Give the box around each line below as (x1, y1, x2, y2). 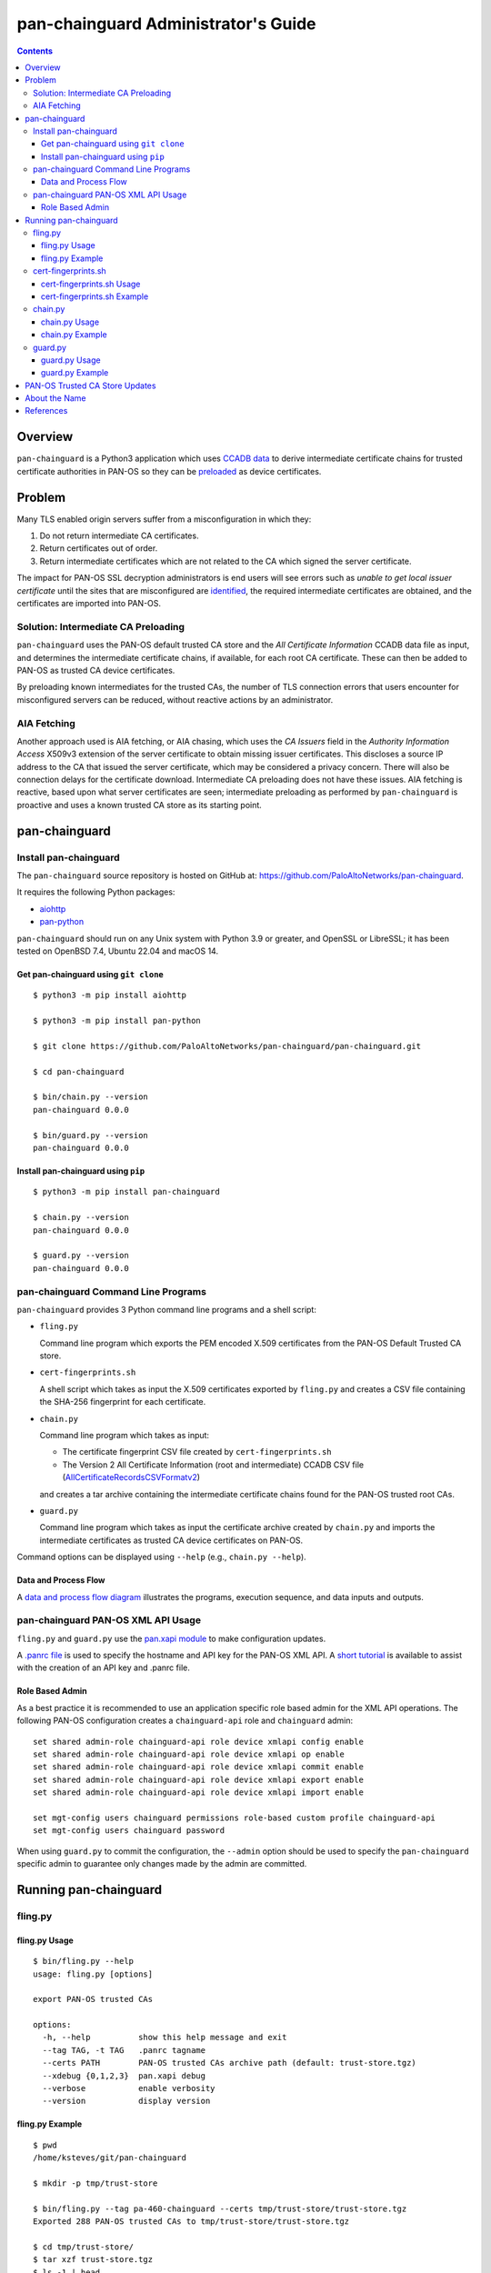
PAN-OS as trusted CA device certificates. (16, 665, 175, 676)
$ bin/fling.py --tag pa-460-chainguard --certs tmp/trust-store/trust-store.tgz (33, 2203, 407, 2214)
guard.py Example (41, 367, 109, 378)
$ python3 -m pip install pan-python (33, 1016, 202, 1026)
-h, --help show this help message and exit (42, 2032, 287, 2043)
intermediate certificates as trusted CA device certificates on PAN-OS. (39, 1535, 304, 1546)
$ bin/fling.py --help (33, 1956, 135, 1967)
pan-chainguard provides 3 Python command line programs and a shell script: (16, 1304, 317, 1315)
